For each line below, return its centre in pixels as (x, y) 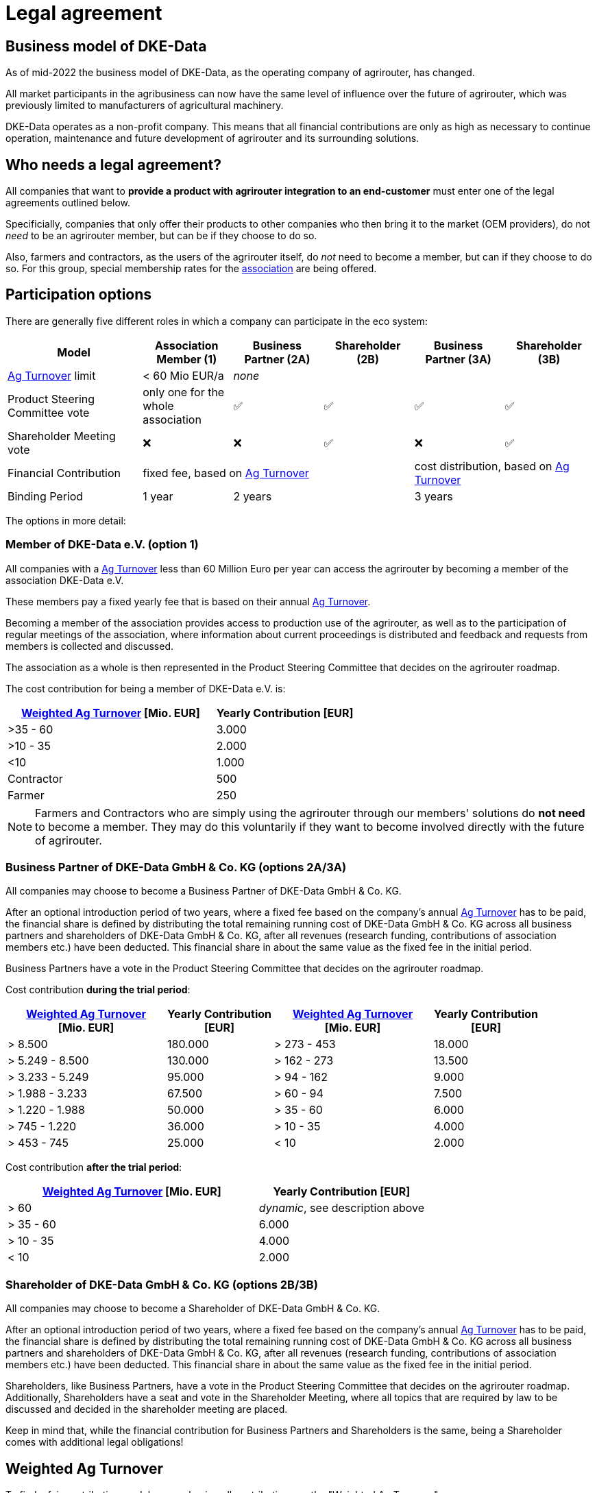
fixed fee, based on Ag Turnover (226, 473)
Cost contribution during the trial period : (98, 990)
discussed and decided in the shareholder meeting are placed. (147, 1409)
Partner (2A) (277, 359)
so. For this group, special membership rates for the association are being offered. (191, 269)
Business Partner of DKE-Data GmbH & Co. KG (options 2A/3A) (176, 867)
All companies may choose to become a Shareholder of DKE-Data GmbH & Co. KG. (193, 1309)
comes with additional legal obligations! (95, 1442)
